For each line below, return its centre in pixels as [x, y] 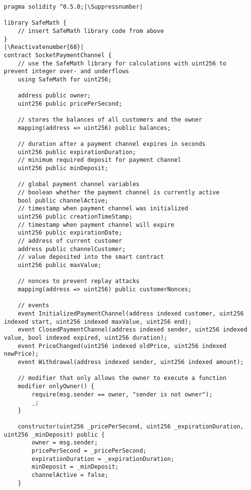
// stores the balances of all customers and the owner [110, 120]
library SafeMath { [35, 23]
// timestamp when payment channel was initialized [103, 209]
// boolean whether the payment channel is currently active [118, 193]
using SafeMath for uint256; [65, 79]
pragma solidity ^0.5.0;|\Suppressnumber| [74, 7]
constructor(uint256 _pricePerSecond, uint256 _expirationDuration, [131, 427]
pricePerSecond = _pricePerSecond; [89, 451]
